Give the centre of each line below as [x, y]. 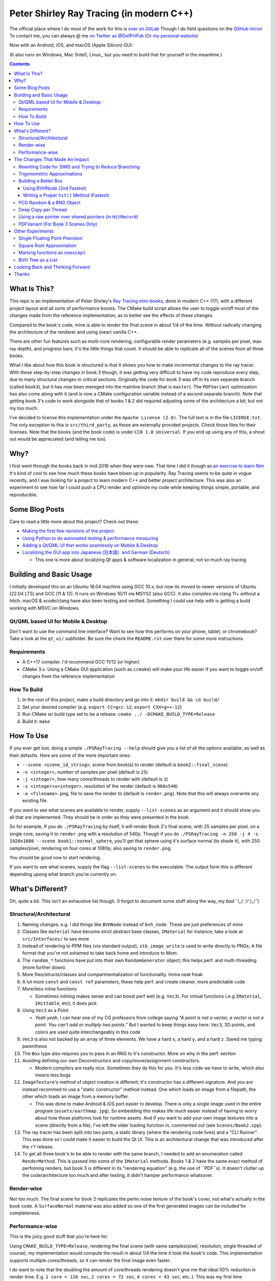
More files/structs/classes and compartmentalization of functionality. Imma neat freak [112, 975]
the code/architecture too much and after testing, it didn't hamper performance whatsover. [118, 1175]
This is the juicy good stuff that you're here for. [59, 1236]
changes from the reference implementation [68, 676]
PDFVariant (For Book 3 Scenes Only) [58, 224]
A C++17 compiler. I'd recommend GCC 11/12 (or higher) [81, 662]
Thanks [22, 274]
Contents [20, 64]
